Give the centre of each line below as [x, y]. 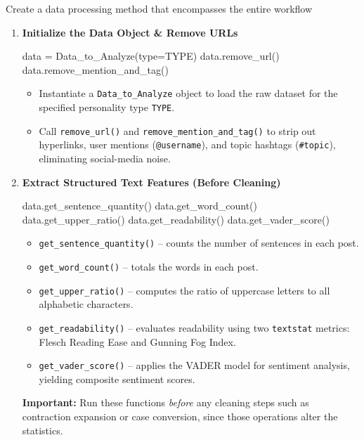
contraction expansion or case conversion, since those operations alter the [180, 416]
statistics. [43, 430]
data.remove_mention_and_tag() [95, 69]
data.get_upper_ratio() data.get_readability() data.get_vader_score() [176, 219]
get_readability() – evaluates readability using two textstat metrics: [194, 327]
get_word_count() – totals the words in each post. [149, 267]
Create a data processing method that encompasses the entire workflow [159, 8]
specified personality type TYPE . [107, 107]
